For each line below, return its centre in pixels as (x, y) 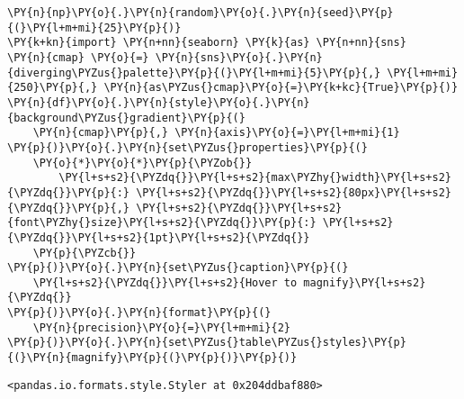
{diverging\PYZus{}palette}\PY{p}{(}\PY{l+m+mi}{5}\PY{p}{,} (194, 73)
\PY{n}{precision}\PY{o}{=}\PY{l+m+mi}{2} (161, 327)
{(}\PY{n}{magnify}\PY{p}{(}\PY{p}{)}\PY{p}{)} (152, 358)
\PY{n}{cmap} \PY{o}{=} (78, 57)
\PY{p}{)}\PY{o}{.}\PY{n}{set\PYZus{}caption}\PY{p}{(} (178, 268)
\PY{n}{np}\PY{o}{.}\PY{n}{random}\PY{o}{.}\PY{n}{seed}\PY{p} (201, 13)
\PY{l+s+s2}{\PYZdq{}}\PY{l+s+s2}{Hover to (165, 282)
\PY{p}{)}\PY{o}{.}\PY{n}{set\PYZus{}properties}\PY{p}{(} (187, 147)
